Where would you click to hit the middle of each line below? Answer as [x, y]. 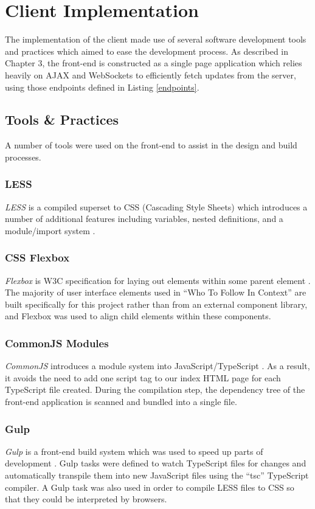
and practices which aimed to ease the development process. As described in [147, 51]
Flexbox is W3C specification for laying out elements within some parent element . [158, 280]
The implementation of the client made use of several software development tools [156, 39]
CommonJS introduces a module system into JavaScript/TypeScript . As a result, [157, 366]
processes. [23, 157]
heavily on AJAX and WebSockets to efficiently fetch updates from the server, [151, 74]
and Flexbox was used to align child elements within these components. [138, 316]
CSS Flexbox [37, 258]
